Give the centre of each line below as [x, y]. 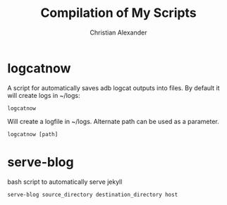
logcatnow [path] [33, 134]
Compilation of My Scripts [118, 13]
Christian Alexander [118, 32]
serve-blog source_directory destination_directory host [93, 194]
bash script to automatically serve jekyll [65, 182]
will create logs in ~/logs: [44, 95]
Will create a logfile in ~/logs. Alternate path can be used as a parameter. [114, 121]
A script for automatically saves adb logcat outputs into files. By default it [114, 88]
